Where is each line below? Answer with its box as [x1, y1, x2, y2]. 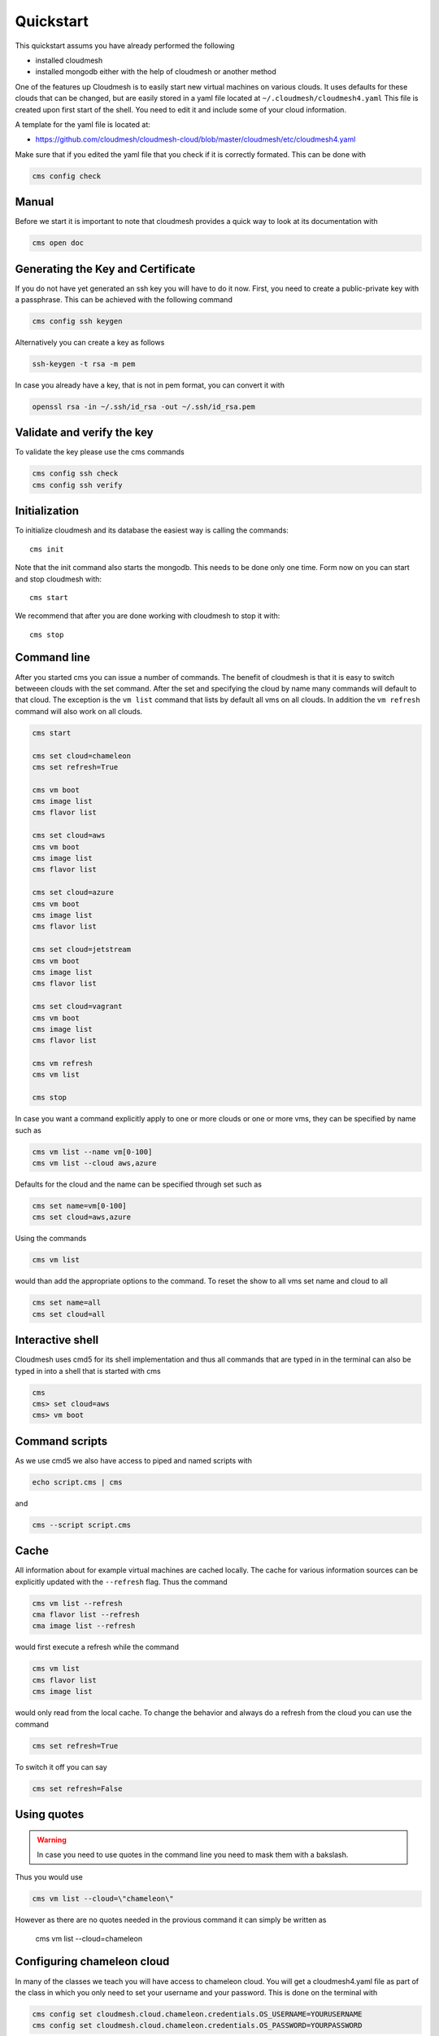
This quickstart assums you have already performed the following [15, 41, 235, 50]
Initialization [15, 504, 80, 518]
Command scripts [15, 1434, 108, 1448]
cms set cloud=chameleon [32, 751, 132, 761]
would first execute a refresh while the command [15, 1642, 179, 1652]
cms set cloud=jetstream [32, 945, 132, 954]
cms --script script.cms [32, 1520, 132, 1529]
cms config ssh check [32, 469, 119, 478]
